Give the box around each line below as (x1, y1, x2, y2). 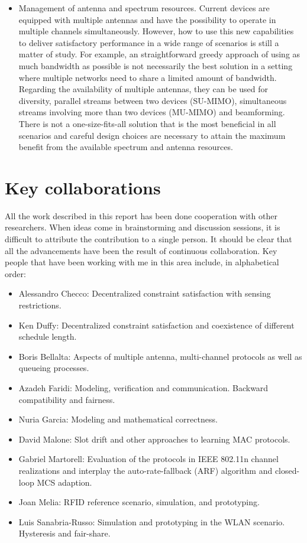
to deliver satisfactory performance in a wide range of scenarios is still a (18, 36, 279, 48)
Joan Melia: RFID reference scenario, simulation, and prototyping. (18, 496, 260, 508)
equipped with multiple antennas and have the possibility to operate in (18, 13, 276, 25)
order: (5, 267, 26, 279)
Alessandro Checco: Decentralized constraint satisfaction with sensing (18, 287, 271, 300)
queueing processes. (18, 362, 89, 374)
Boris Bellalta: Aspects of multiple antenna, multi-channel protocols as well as (18, 350, 302, 362)
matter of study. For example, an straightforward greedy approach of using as (18, 48, 300, 60)
